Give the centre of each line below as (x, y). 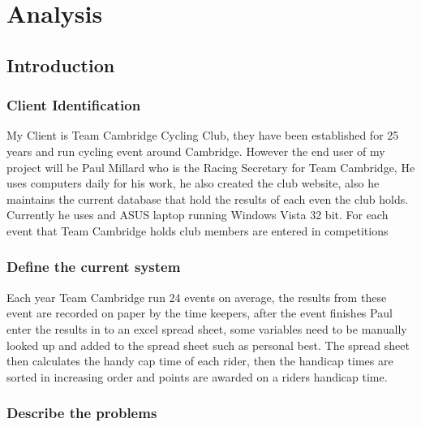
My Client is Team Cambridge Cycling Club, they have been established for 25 (203, 135)
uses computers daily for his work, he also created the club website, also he (193, 183)
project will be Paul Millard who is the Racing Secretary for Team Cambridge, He (211, 167)
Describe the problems (82, 413)
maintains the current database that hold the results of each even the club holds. (208, 198)
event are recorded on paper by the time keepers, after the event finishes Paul (200, 313)
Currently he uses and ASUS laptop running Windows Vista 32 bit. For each (198, 215)
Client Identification (74, 105)
